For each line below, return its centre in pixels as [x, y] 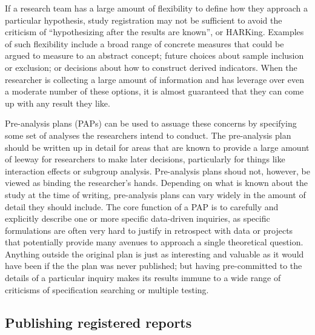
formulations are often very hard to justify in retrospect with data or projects [149, 230]
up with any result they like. [58, 103]
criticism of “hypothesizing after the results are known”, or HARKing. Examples [154, 32]
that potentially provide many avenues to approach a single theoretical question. [154, 242]
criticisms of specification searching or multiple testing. [107, 289]
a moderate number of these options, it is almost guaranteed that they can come [154, 91]
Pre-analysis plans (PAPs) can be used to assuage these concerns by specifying [151, 123]
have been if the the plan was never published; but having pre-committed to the [154, 266]
